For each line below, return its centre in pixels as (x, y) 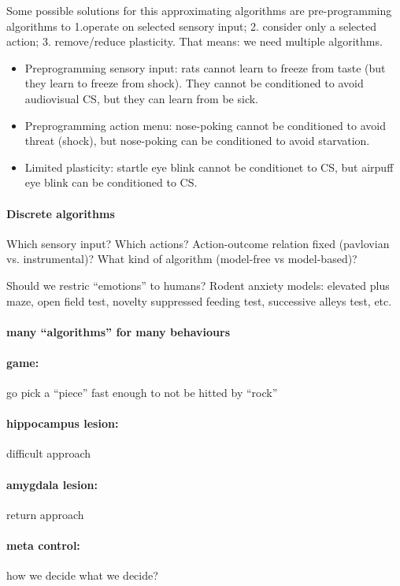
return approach (45, 514)
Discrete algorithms (61, 213)
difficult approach (49, 453)
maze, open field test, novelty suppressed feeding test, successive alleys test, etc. (199, 300)
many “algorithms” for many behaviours (119, 331)
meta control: (43, 545)
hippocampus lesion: (63, 423)
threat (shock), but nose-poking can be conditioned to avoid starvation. (197, 141)
